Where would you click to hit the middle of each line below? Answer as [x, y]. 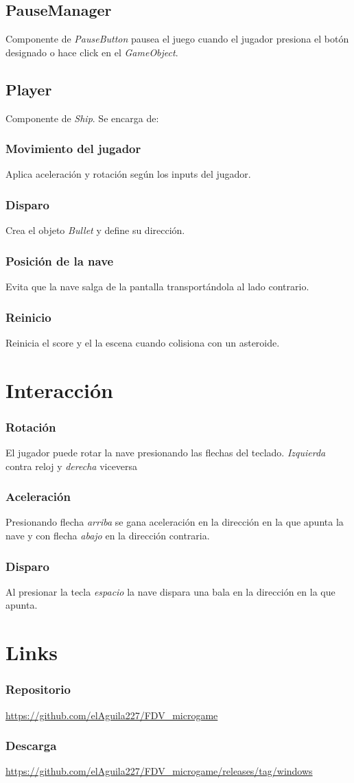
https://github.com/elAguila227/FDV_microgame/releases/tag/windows [159, 771]
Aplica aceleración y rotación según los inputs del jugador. [128, 174]
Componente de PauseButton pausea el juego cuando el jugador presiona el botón [177, 39]
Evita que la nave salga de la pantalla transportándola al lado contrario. [157, 287]
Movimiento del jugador [73, 149]
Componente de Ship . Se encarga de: [82, 118]
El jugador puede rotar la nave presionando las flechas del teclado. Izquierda [166, 453]
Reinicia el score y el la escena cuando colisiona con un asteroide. [143, 342]
